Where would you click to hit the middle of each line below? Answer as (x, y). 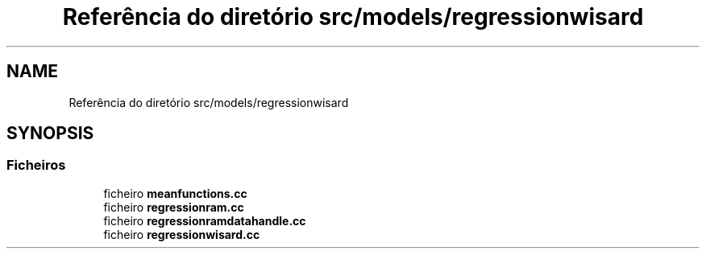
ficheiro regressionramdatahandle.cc (205, 220)
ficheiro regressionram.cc (174, 207)
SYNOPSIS (50, 134)
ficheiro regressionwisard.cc (182, 234)
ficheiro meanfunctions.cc (175, 193)
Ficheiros (36, 165)
